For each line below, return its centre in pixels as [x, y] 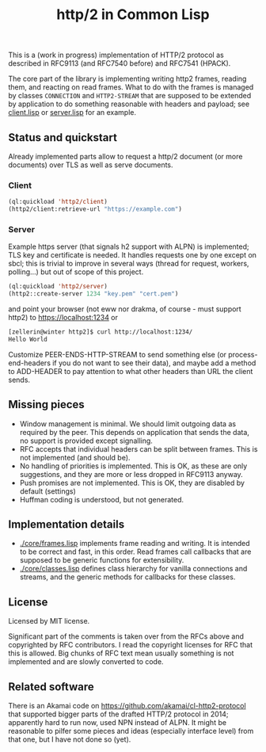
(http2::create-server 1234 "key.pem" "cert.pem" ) [93, 294]
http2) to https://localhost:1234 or [63, 318]
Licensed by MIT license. [49, 621]
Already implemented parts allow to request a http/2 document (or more [125, 157]
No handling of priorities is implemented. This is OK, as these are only [133, 466]
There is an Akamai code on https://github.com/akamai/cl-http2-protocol [127, 706]
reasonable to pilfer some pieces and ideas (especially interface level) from [131, 731]
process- [243, 354]
